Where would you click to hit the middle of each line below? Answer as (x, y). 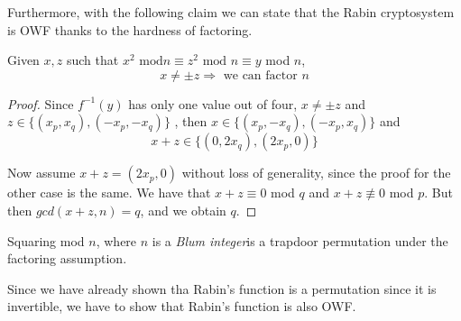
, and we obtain (183, 210)
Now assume (41, 173)
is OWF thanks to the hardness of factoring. (130, 29)
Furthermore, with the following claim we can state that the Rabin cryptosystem (231, 12)
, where (116, 240)
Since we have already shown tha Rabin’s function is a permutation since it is (222, 288)
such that (92, 60)
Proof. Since (41, 103)
